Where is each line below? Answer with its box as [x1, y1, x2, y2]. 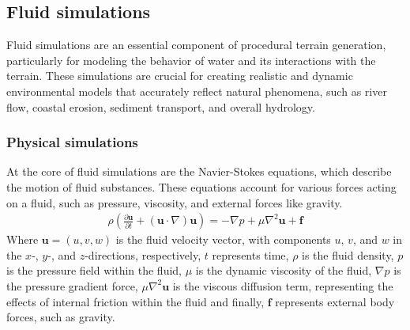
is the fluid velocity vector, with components [115, 231, 331, 248]
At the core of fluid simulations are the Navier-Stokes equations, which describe [6, 163, 392, 180]
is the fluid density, [302, 246, 394, 263]
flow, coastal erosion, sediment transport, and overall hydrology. [6, 98, 315, 115]
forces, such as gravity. [6, 309, 115, 325]
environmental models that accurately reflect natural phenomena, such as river [6, 82, 387, 99]
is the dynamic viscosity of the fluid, [195, 262, 372, 279]
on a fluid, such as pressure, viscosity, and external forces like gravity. [6, 194, 343, 211]
